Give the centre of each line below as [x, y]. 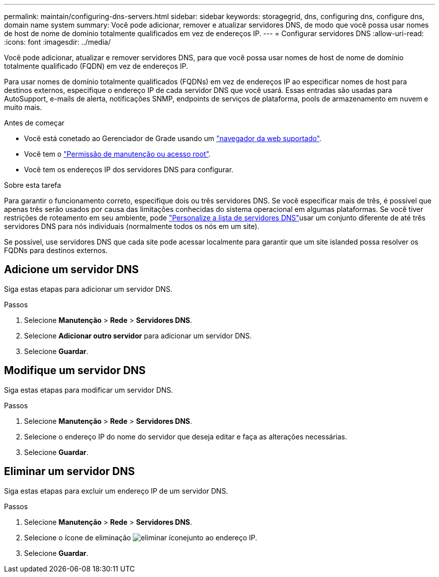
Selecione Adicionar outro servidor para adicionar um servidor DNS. [138, 335]
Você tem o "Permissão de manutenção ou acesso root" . [118, 154]
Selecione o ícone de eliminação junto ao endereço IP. [141, 537]
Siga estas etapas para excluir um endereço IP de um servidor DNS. [116, 491]
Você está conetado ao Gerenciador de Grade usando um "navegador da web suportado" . [173, 138]
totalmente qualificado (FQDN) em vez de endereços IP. [96, 66]
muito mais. [23, 107]
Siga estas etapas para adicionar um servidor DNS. [88, 289]
